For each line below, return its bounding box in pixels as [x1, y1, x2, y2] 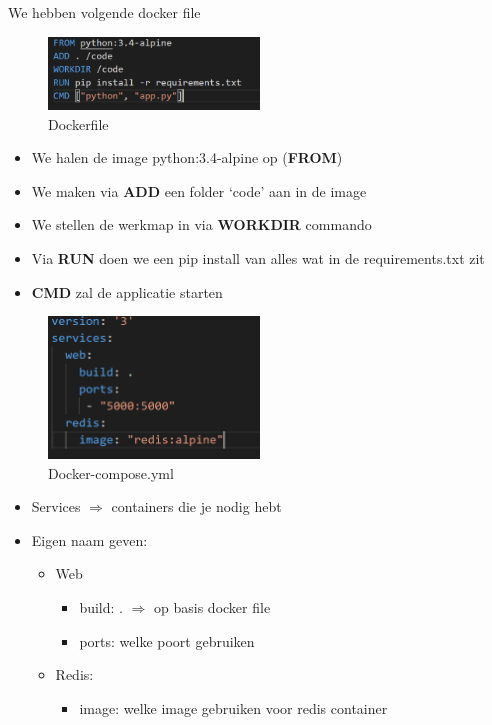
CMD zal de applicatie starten [31, 281, 223, 302]
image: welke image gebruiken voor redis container [79, 697, 388, 718]
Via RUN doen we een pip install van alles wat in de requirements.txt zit [31, 247, 485, 268]
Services [31, 496, 81, 517]
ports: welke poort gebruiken [79, 630, 255, 651]
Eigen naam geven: [31, 529, 148, 550]
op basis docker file [154, 597, 271, 618]
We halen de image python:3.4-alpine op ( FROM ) [31, 147, 343, 168]
